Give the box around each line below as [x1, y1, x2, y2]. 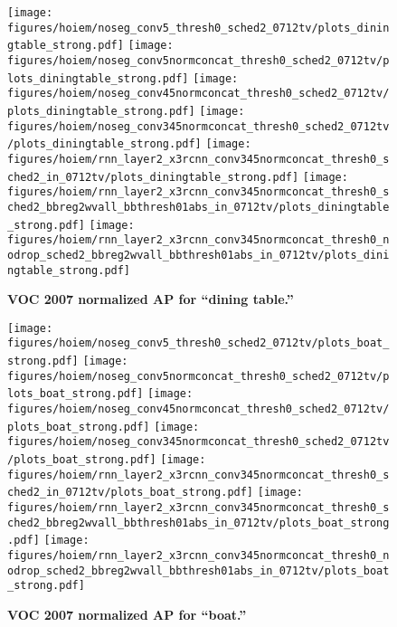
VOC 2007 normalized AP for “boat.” [7, 604, 247, 623]
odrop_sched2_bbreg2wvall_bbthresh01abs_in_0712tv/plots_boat [7, 564, 390, 577]
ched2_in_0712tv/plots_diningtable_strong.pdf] [7, 170, 299, 184]
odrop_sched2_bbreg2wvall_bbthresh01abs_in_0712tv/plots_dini [7, 248, 390, 261]
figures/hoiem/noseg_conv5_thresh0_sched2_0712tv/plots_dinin [7, 21, 390, 34]
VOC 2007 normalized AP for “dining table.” [7, 290, 294, 309]
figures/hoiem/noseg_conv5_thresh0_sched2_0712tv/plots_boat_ [7, 337, 390, 350]
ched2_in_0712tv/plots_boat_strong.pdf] [7, 486, 254, 499]
